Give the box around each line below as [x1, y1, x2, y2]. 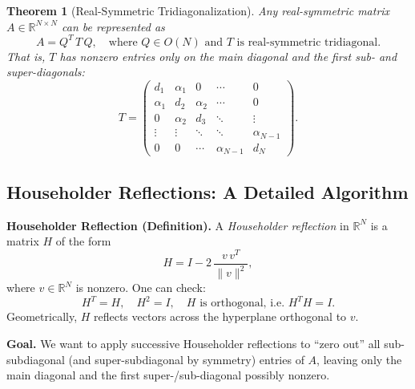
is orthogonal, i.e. [199, 298, 285, 310]
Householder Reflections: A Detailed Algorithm [6, 179, 409, 204]
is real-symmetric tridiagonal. [236, 36, 381, 48]
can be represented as [62, 18, 165, 34]
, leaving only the [316, 351, 402, 367]
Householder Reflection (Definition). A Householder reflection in [6, 217, 349, 233]
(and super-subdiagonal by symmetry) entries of [68, 351, 304, 367]
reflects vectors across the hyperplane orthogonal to [94, 308, 347, 325]
